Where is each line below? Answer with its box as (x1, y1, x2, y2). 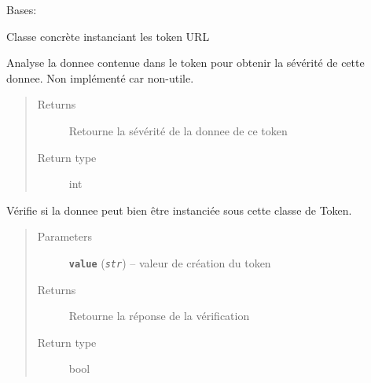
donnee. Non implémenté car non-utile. (6, 69, 194, 86)
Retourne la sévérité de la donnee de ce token (68, 122, 288, 138)
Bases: (6, 2, 37, 17)
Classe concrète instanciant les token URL (6, 28, 210, 44)
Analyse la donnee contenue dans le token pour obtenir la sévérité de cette (6, 54, 365, 71)
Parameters (37, 228, 92, 245)
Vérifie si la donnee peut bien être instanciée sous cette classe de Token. (6, 201, 352, 218)
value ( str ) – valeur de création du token (68, 254, 271, 271)
